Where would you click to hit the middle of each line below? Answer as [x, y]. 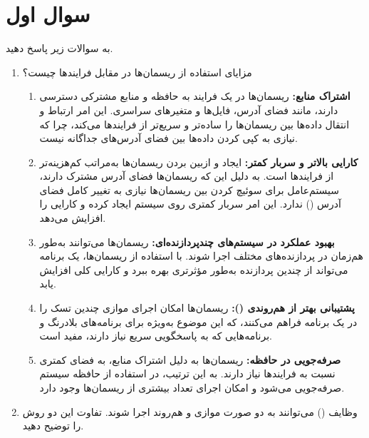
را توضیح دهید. [53, 426]
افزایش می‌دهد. [73, 218]
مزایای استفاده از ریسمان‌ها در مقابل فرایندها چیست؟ [137, 72]
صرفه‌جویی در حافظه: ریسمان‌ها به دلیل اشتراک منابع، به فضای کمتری [190, 359]
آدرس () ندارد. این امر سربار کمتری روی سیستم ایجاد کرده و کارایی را [190, 204]
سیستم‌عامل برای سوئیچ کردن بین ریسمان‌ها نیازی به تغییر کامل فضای [189, 189]
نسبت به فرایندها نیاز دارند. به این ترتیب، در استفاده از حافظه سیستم [187, 373]
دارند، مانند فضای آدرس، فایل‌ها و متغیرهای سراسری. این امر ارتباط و [189, 109]
